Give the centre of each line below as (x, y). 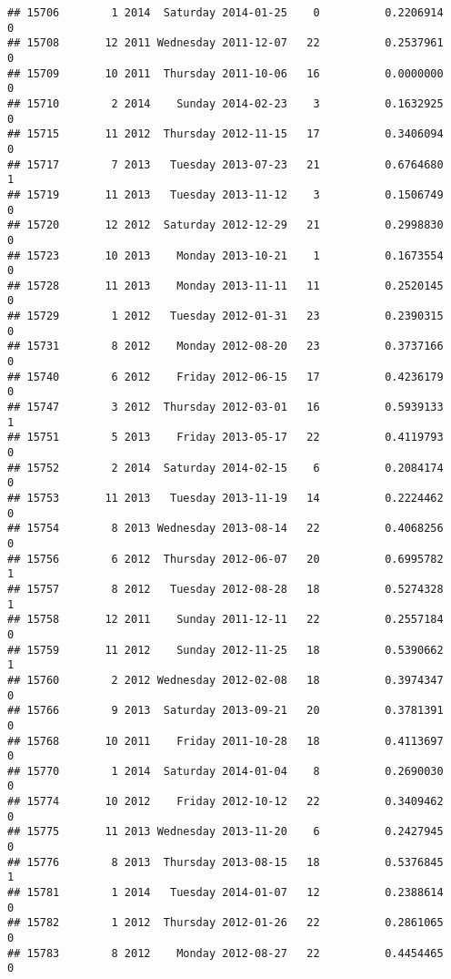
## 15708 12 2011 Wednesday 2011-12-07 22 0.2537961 (225, 43)
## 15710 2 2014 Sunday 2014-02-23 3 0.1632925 (225, 103)
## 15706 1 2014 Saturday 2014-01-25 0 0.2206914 (225, 13)
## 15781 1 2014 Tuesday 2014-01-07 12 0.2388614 (225, 893)
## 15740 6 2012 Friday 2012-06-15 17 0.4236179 (225, 377)
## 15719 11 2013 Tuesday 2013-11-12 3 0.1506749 (225, 194)
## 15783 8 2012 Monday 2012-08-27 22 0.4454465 (225, 953)
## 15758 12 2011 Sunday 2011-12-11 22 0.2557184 (225, 620)
